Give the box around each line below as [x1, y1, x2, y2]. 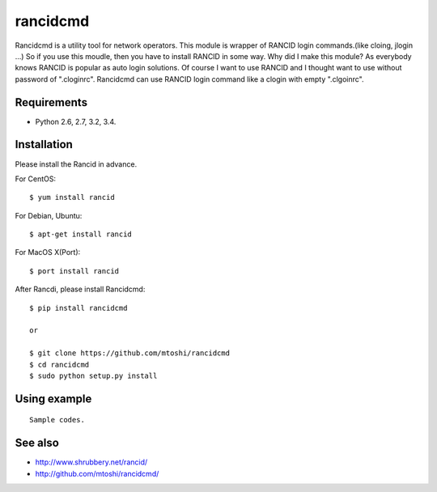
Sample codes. [29, 415, 85, 425]
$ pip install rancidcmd [29, 303, 128, 312]
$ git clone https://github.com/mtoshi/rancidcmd [29, 349, 231, 358]
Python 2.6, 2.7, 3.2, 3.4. [35, 117, 117, 126]
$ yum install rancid [29, 193, 115, 202]
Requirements [15, 95, 88, 109]
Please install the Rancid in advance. [15, 159, 138, 169]
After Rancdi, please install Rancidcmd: [15, 284, 146, 295]
